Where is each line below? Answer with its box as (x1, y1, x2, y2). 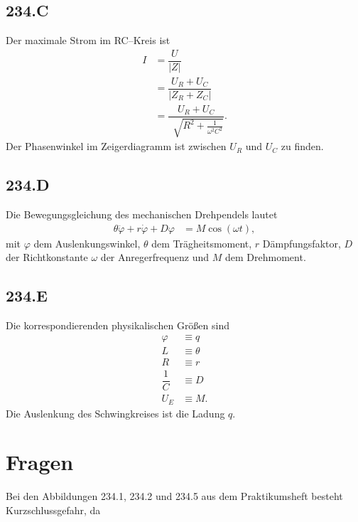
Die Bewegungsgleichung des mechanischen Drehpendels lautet (6, 207, 278, 222)
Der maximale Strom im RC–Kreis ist (6, 33, 170, 48)
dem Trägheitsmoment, (151, 235, 252, 250)
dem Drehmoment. (225, 250, 306, 265)
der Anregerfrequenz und (100, 250, 210, 265)
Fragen (6, 447, 74, 476)
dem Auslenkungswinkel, (33, 235, 141, 250)
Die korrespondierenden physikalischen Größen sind (6, 318, 230, 333)
